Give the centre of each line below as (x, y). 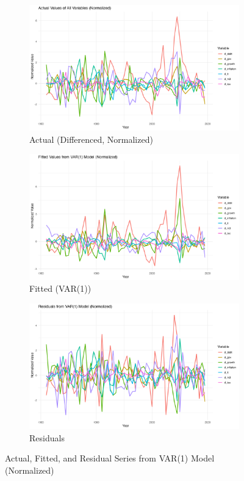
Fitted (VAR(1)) (60, 288)
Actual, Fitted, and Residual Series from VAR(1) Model (110, 458)
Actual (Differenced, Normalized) (91, 139)
